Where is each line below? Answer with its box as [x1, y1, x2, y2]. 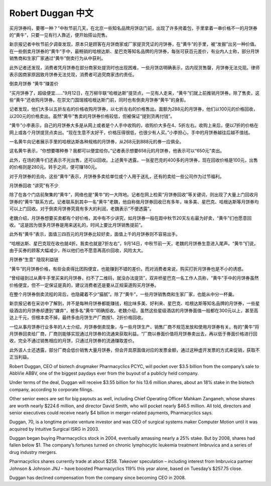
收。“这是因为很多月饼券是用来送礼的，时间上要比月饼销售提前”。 [9, 222, 146, 228]
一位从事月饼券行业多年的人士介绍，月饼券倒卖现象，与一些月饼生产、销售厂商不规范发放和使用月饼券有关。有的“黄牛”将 [9, 323, 259, 330]
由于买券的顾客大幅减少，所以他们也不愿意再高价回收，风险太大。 [9, 247, 146, 253]
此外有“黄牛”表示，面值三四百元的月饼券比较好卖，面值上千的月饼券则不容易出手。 [9, 231, 181, 237]
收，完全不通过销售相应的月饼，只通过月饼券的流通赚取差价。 [9, 338, 137, 344]
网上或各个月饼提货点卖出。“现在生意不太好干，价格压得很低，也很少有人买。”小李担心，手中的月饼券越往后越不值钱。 [9, 129, 253, 135]
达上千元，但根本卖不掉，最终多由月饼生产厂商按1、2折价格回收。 [9, 314, 146, 320]
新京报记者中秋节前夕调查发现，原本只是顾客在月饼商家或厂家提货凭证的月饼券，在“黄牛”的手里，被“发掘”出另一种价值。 [9, 41, 259, 47]
